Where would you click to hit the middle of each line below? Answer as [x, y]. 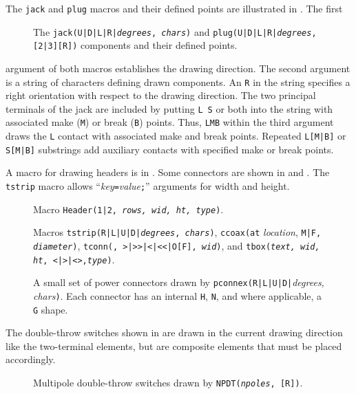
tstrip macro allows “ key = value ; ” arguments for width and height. [148, 186]
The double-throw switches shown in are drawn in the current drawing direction [174, 332]
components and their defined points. [159, 45]
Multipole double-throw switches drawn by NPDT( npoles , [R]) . [168, 383]
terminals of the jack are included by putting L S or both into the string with [169, 108]
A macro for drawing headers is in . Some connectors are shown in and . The [168, 172]
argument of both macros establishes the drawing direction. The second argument [178, 68]
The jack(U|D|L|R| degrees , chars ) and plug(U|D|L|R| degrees [172, 31]
